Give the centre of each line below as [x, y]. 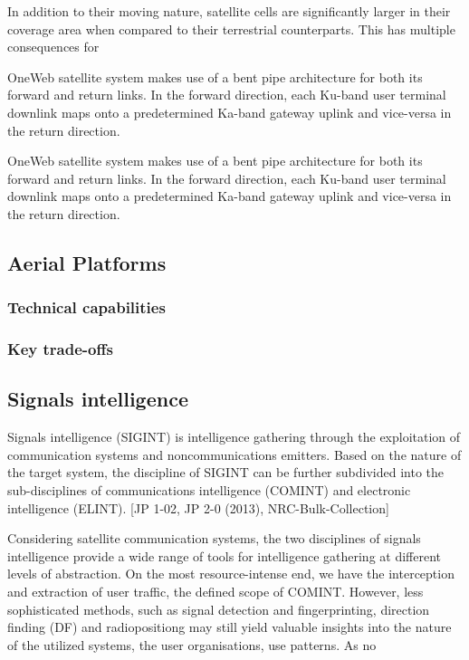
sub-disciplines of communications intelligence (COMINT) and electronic [209, 489]
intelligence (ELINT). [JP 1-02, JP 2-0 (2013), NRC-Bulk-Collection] [198, 507]
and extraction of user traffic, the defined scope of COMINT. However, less [215, 591]
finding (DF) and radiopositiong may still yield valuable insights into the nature [230, 627]
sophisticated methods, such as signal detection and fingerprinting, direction [219, 609]
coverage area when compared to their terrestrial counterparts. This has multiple [231, 29]
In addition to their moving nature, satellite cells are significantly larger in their [229, 11]
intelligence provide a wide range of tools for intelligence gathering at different [224, 555]
